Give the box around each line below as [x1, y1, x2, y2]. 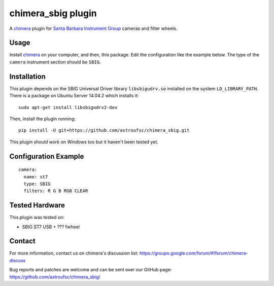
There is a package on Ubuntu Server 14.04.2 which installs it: [9, 93, 139, 99]
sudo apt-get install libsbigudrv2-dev [18, 104, 118, 110]
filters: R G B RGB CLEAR [23, 188, 88, 194]
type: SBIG [23, 181, 51, 187]
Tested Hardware [9, 201, 65, 210]
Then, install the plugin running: [9, 116, 76, 122]
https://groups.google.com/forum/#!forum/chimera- [139, 250, 248, 256]
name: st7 [23, 174, 48, 180]
